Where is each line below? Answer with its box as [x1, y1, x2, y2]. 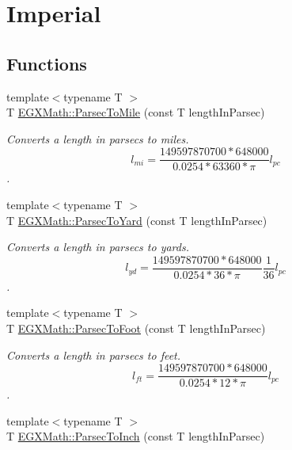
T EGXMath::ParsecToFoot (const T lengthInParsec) [6, 320, 266, 337]
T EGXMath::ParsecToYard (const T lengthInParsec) [6, 212, 267, 228]
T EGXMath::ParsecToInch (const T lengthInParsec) [6, 428, 265, 444]
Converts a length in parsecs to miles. [6, 130, 189, 147]
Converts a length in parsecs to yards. [6, 238, 189, 255]
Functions [6, 51, 87, 75]
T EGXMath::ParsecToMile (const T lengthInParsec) [6, 104, 265, 120]
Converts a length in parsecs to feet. [6, 346, 181, 363]
